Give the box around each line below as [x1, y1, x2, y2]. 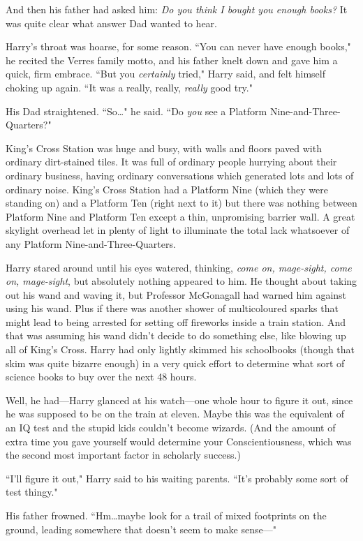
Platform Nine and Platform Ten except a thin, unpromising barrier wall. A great [6, 209, 355, 223]
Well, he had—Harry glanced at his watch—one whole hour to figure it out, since [6, 392, 353, 407]
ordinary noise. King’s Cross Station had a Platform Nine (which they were [6, 181, 328, 196]
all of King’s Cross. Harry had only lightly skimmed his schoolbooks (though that [6, 342, 355, 357]
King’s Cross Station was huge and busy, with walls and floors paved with [6, 140, 322, 155]
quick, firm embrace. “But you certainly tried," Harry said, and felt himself [6, 66, 326, 81]
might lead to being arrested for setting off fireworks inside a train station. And [6, 314, 346, 329]
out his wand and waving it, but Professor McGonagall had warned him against [6, 287, 347, 302]
